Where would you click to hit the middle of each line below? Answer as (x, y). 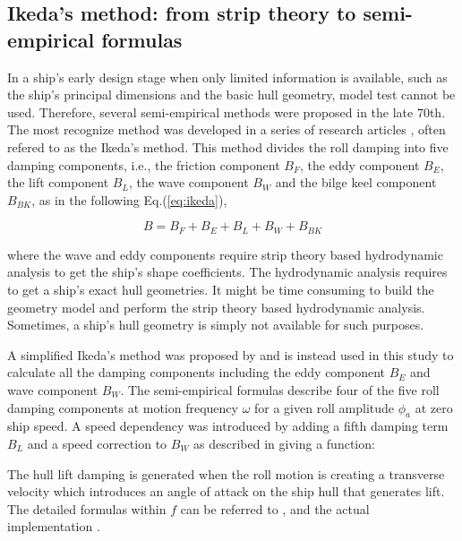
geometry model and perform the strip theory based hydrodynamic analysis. (216, 307)
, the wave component (188, 182)
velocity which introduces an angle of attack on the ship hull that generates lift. (226, 491)
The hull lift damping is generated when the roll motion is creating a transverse (226, 473)
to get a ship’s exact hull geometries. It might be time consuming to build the (221, 289)
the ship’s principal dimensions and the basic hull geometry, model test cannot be (231, 94)
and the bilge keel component (356, 182)
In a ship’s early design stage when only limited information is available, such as (227, 77)
